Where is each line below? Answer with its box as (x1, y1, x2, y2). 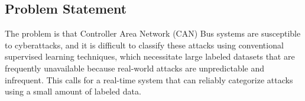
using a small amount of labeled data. (5, 85, 141, 97)
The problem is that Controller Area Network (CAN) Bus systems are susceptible (5, 27, 301, 40)
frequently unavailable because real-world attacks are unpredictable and (5, 61, 265, 74)
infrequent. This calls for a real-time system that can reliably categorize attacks (5, 73, 293, 86)
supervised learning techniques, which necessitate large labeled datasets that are (5, 50, 295, 63)
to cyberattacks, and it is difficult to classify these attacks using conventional (5, 38, 284, 51)
